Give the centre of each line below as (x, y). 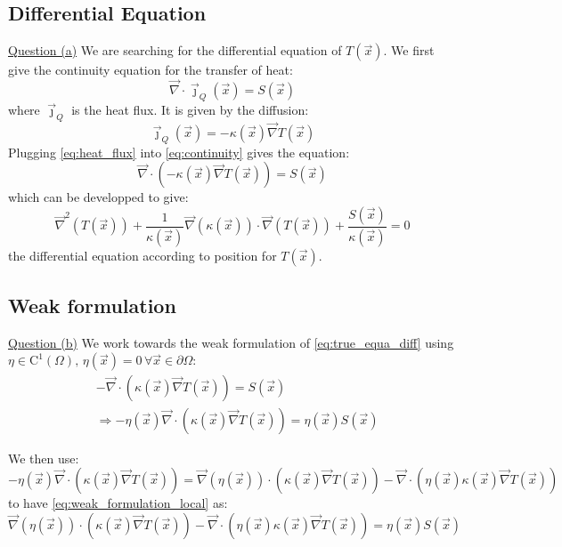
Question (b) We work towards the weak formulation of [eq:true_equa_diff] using (231, 342)
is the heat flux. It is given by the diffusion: (190, 109)
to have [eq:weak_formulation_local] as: (118, 503)
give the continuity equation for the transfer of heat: (151, 70)
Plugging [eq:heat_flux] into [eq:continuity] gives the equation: (179, 152)
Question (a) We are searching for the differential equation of (175, 50)
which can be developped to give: (98, 197)
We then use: (44, 458)
